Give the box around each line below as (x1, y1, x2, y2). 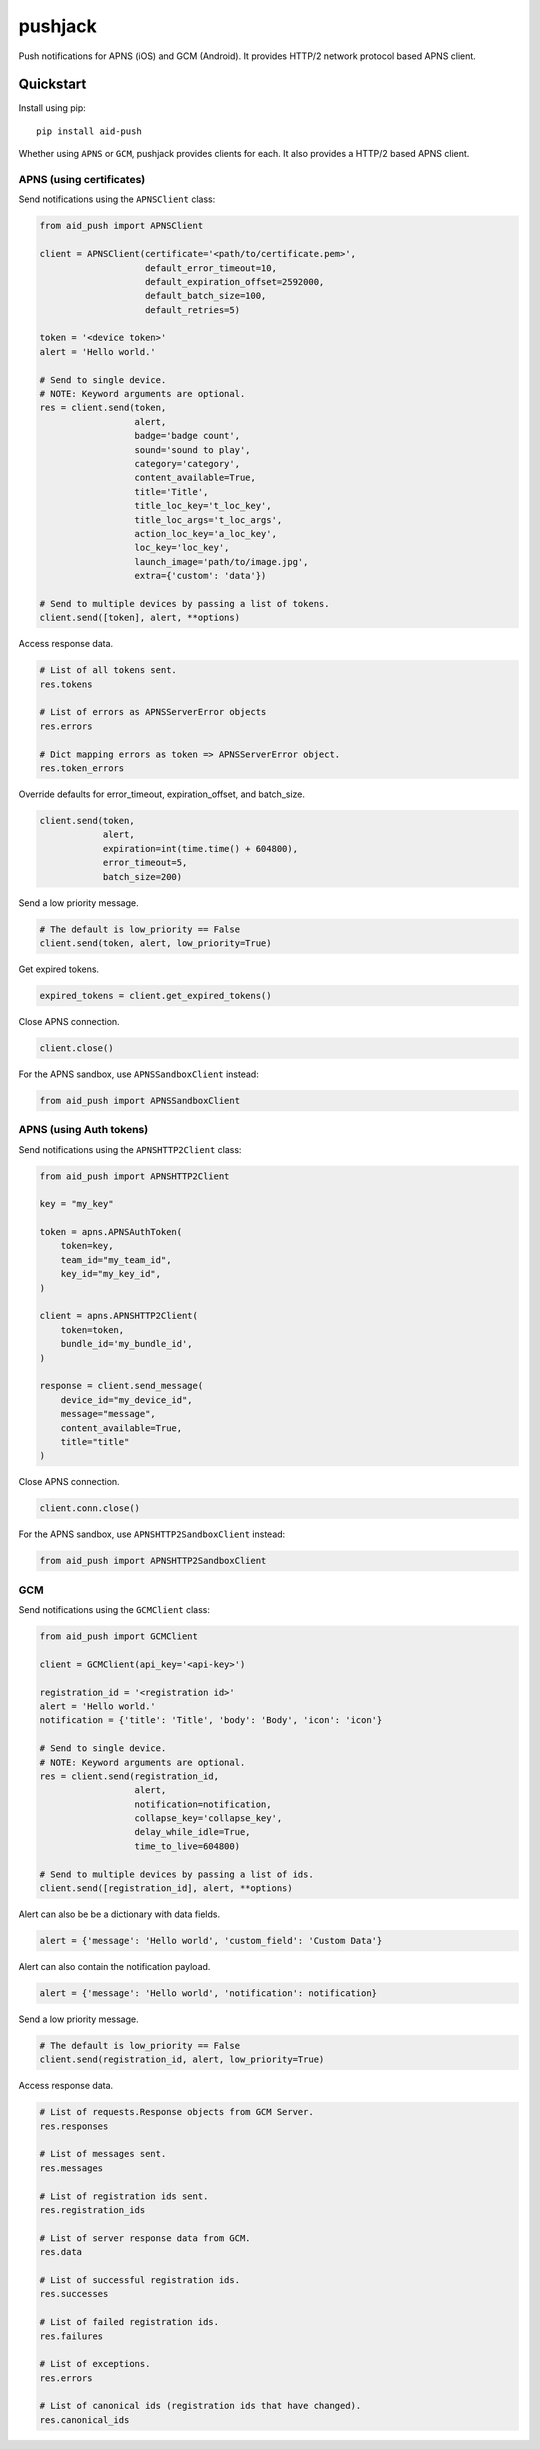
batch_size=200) (102, 871, 183, 882)
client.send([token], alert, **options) (39, 612, 240, 624)
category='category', (134, 458, 240, 469)
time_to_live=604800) (134, 1840, 240, 1852)
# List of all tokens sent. (39, 665, 177, 676)
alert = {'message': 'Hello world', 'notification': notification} (39, 1987, 378, 1999)
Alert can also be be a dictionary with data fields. (18, 1908, 220, 1920)
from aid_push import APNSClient (39, 220, 204, 232)
